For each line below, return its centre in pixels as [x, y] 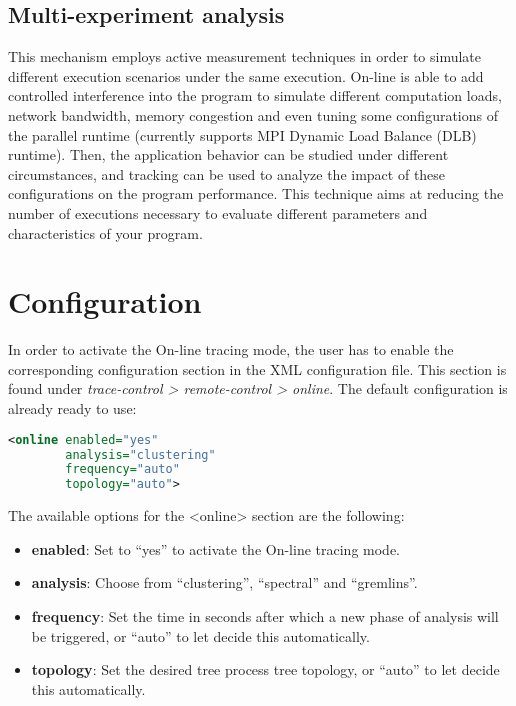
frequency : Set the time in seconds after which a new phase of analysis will [265, 615]
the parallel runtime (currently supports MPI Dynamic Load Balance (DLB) [242, 134]
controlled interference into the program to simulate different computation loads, [255, 95]
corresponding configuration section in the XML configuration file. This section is [257, 368]
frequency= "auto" [122, 469]
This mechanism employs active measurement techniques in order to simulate [245, 56]
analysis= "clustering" [140, 454]
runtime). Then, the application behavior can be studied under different [228, 154]
